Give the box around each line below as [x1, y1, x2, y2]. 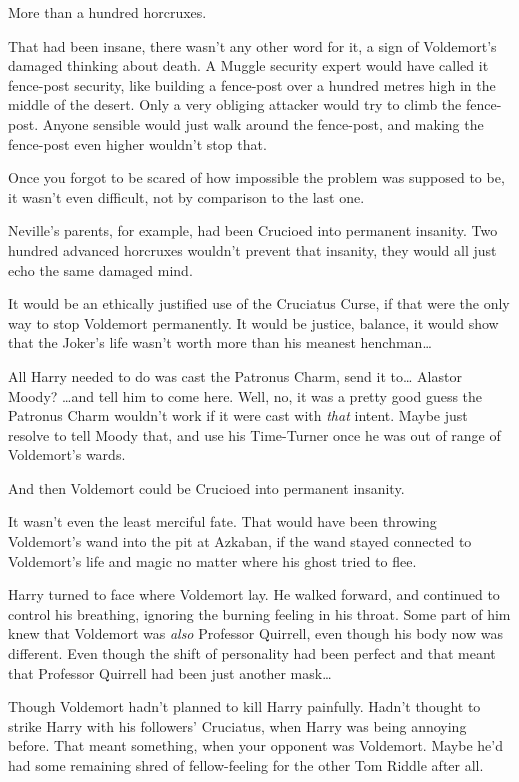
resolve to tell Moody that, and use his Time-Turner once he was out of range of [8, 424, 501, 445]
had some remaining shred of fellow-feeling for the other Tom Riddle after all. [8, 755, 484, 775]
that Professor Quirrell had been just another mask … [8, 662, 332, 683]
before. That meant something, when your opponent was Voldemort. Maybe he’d [8, 735, 503, 756]
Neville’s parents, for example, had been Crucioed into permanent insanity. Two [8, 220, 498, 241]
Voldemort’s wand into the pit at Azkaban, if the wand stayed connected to [8, 531, 472, 552]
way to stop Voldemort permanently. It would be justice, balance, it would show [8, 312, 499, 333]
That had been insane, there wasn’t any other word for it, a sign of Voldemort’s [8, 35, 497, 56]
